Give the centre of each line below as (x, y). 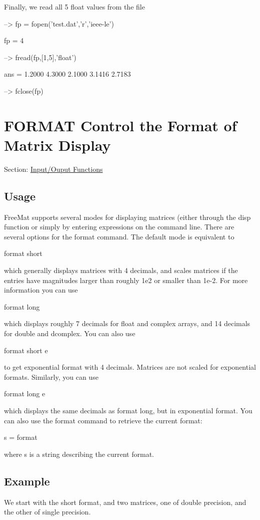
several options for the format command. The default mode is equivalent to (119, 236)
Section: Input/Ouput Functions (53, 169)
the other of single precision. (47, 512)
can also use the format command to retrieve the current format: (103, 420)
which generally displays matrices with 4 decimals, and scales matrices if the (121, 270)
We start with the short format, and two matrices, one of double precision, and (125, 502)
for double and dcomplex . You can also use (70, 333)
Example (27, 481)
